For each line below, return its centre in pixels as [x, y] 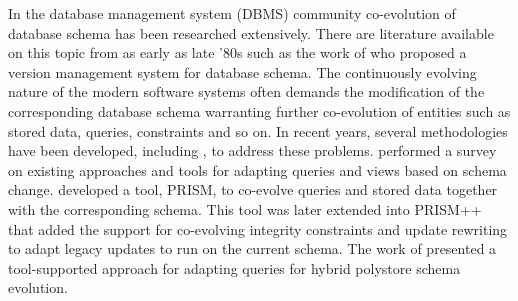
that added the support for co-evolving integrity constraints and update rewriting [258, 228]
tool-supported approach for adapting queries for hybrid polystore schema [234, 267]
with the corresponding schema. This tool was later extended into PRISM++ [245, 208]
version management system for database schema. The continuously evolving [242, 71]
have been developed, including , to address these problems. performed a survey [252, 150]
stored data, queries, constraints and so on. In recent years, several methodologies [258, 130]
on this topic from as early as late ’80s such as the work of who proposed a [237, 52]
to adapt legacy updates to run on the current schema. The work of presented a [252, 248]
